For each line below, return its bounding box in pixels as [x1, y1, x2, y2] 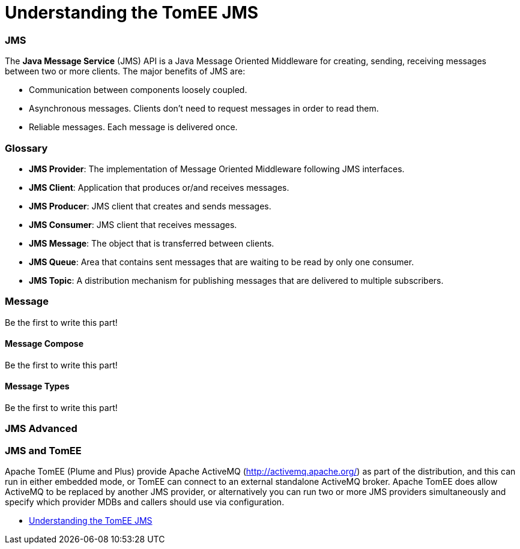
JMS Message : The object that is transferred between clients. [29, 238, 274, 248]
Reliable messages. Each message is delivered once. [29, 122, 238, 133]
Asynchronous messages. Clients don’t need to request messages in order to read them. [29, 103, 379, 114]
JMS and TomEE [5, 444, 82, 457]
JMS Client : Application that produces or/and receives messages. [29, 182, 289, 193]
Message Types [5, 381, 70, 392]
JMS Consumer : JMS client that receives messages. [29, 219, 237, 230]
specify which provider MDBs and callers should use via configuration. [5, 497, 285, 508]
